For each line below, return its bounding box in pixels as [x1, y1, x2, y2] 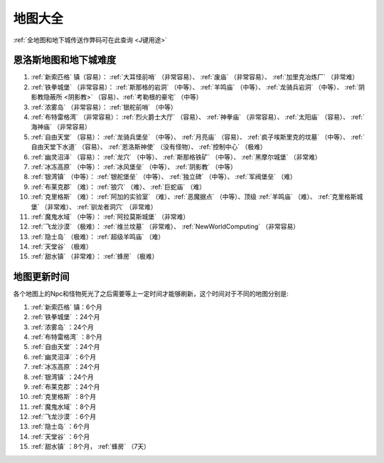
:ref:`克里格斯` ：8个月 [31, 392, 97, 401]
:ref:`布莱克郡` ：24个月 [31, 382, 100, 391]
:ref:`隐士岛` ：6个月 [31, 422, 90, 431]
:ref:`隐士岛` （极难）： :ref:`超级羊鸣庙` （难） [31, 232, 165, 241]
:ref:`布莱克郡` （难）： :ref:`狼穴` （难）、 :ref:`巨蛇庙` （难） [31, 182, 206, 191]
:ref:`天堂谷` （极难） [31, 242, 92, 251]
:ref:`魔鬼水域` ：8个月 [31, 402, 97, 411]
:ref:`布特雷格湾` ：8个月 [31, 332, 103, 341]
